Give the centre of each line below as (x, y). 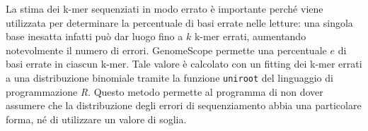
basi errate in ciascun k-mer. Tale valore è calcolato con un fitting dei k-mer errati (184, 64)
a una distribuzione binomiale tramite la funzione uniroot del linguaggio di (169, 77)
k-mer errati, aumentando (250, 36)
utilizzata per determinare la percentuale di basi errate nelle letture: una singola (179, 22)
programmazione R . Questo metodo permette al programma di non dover (165, 91)
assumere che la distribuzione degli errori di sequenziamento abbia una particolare (184, 105)
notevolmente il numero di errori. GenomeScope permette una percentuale (166, 50)
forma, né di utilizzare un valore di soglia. (96, 119)
